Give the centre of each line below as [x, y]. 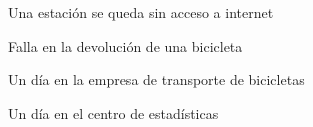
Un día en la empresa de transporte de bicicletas [156, 79]
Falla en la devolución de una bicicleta [125, 45]
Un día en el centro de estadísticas [113, 112]
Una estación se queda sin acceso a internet [141, 12]
